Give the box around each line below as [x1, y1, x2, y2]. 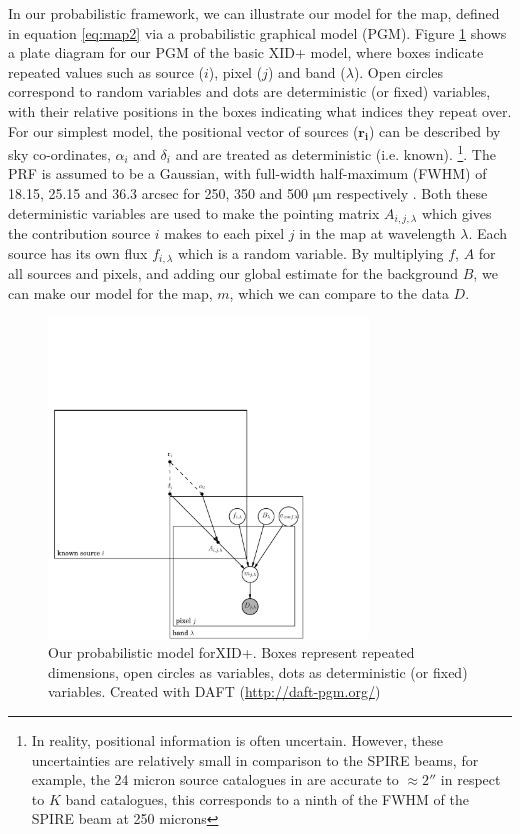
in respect [440, 769, 501, 790]
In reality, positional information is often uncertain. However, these [31, 729, 443, 750]
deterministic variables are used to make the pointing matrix [8, 202, 380, 223]
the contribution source [8, 223, 151, 244]
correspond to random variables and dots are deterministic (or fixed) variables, [8, 81, 491, 102]
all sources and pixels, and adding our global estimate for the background [8, 263, 459, 284]
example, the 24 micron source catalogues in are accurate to [31, 769, 399, 790]
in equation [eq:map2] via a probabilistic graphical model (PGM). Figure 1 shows [8, 22, 507, 43]
